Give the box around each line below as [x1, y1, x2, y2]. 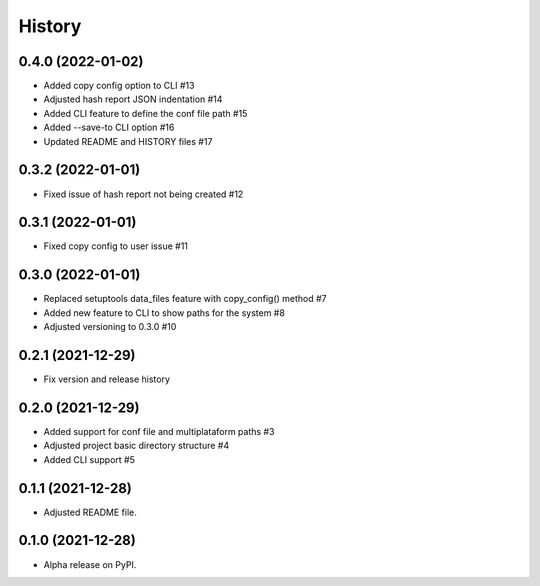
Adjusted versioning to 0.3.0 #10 [43, 321, 177, 333]
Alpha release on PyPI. [43, 558, 137, 570]
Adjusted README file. [43, 506, 137, 518]
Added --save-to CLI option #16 [43, 121, 175, 134]
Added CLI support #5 [43, 453, 135, 465]
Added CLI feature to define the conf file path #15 [43, 107, 248, 119]
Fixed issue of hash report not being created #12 [43, 188, 244, 200]
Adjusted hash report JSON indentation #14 [43, 93, 223, 105]
